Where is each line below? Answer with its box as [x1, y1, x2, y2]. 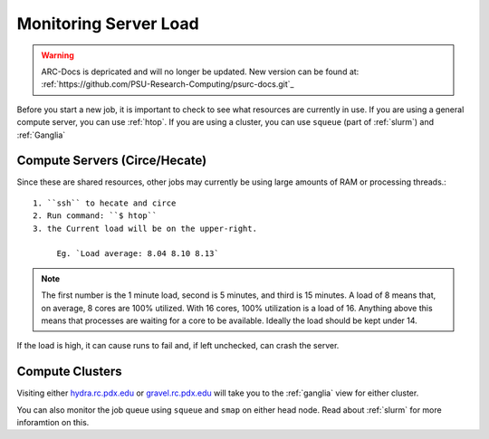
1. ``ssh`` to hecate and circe [33, 197, 177, 208]
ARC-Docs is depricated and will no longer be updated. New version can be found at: [41, 66, 360, 77]
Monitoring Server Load [16, 14, 199, 33]
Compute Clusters [16, 364, 122, 379]
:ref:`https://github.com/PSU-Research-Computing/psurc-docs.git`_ [41, 79, 294, 90]
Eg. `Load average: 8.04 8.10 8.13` [56, 249, 219, 259]
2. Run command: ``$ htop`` [33, 211, 158, 221]
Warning [41, 50, 74, 61]
